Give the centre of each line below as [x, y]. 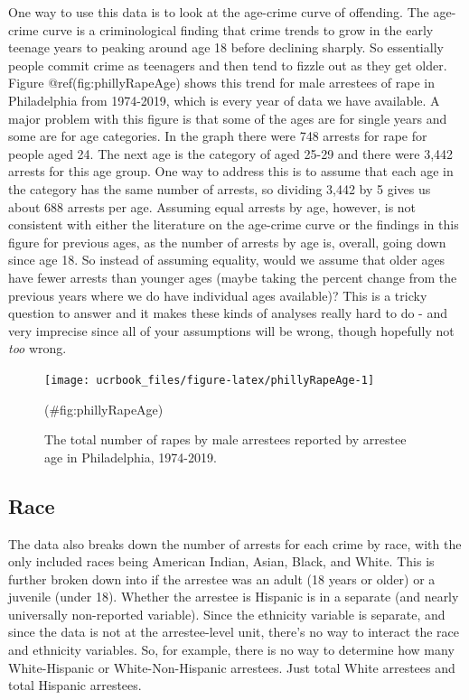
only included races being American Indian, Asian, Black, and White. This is [221, 561]
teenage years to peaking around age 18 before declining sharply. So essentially [226, 47]
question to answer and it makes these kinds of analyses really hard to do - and [228, 313]
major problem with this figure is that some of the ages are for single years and [228, 118]
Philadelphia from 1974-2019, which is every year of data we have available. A [224, 100]
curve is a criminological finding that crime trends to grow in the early [238, 29]
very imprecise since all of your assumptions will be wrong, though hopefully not [231, 330]
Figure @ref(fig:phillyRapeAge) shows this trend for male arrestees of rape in [222, 83]
